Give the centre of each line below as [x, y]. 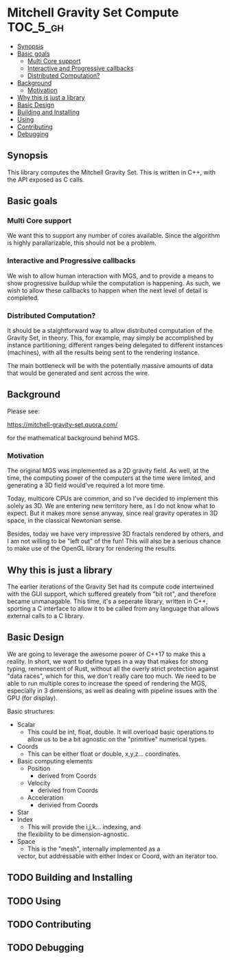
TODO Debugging [46, 948]
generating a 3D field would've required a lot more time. [86, 486]
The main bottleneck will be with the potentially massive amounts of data [110, 366]
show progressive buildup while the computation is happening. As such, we [114, 283]
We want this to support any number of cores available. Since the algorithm [114, 236]
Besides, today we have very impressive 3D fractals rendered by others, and [115, 534]
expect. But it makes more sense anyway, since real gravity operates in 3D [113, 513]
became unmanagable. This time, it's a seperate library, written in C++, [107, 601]
